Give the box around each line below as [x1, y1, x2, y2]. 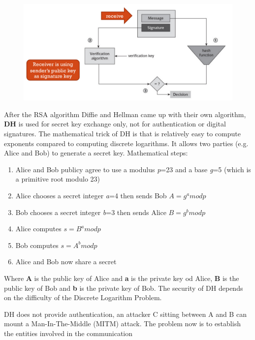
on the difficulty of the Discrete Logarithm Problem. [4, 292, 162, 303]
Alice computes [15, 223, 62, 234]
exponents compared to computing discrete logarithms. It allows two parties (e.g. [4, 138, 249, 148]
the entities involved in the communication [4, 328, 133, 338]
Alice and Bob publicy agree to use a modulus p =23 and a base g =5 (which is [15, 164, 251, 174]
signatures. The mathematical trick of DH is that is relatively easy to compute [4, 128, 241, 139]
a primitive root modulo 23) [15, 174, 100, 184]
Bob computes [15, 240, 59, 250]
